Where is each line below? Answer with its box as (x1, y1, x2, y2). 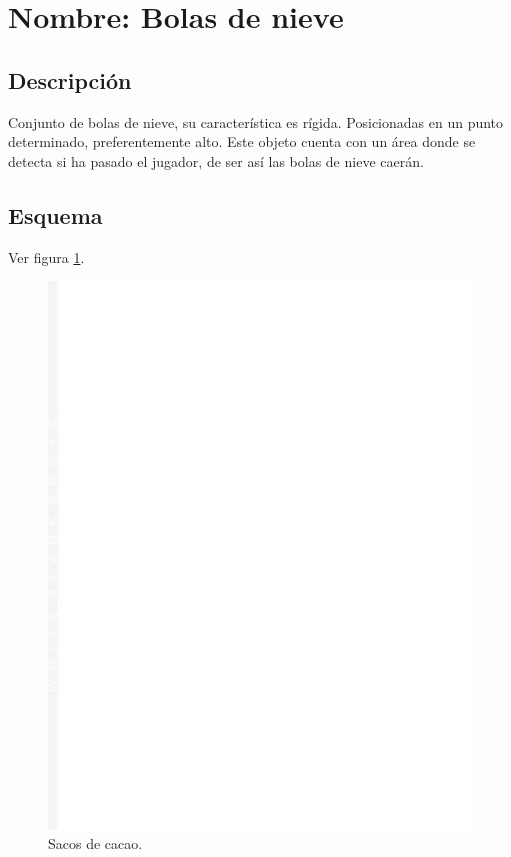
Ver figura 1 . (8, 246, 85, 267)
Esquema (8, 199, 103, 230)
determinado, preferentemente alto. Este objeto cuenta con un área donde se (8, 131, 476, 152)
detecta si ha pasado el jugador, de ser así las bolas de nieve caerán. (8, 150, 424, 171)
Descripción (8, 64, 132, 95)
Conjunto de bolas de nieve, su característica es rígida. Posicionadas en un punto (8, 111, 504, 132)
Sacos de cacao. (48, 833, 143, 854)
